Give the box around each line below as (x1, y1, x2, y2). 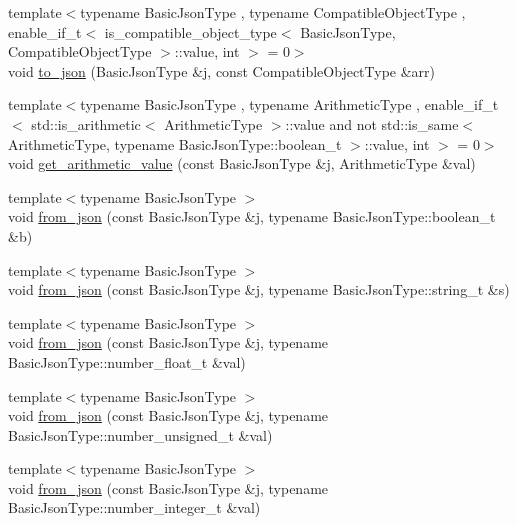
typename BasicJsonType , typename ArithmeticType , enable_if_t (80, 94, 499, 115)
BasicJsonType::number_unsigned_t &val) (8, 424, 273, 445)
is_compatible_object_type (104, 21, 277, 42)
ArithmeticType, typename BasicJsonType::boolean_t (8, 133, 342, 154)
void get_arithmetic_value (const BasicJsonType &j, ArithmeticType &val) (8, 153, 476, 174)
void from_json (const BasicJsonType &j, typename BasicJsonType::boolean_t (8, 206, 496, 227)
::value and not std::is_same (285, 113, 459, 134)
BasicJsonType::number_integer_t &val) (8, 497, 261, 518)
